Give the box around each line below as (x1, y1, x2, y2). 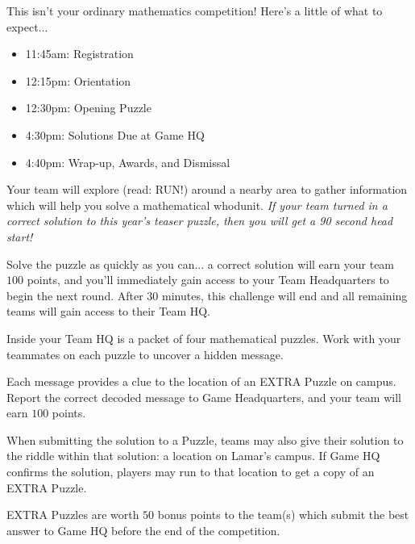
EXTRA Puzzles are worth (6, 506, 139, 523)
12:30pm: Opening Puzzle (25, 99, 151, 116)
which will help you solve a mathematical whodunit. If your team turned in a (6, 196, 388, 213)
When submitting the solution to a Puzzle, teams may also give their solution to (6, 431, 404, 448)
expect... (6, 18, 48, 35)
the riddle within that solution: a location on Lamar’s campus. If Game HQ (6, 447, 380, 464)
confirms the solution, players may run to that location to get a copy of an (6, 463, 375, 480)
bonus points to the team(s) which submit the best (157, 506, 409, 523)
